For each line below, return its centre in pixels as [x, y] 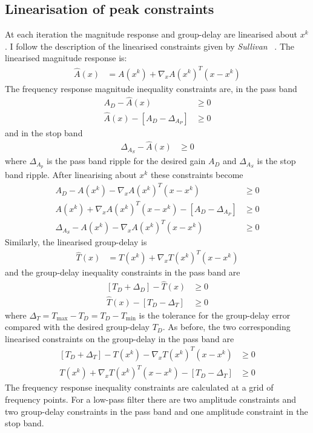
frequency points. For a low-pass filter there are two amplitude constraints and [151, 399]
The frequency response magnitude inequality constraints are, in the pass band [151, 88]
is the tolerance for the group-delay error [215, 315]
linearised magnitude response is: [66, 58]
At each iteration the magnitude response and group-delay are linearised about [151, 34]
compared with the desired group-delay [77, 327]
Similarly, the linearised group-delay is [76, 242]
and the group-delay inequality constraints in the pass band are [123, 272]
